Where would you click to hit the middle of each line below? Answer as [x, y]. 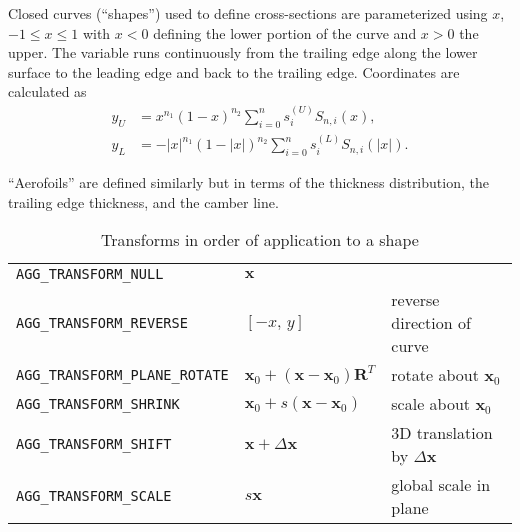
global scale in [441, 485]
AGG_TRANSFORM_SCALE [94, 496]
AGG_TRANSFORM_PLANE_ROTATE [122, 374]
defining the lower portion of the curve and [285, 32]
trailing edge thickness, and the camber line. [143, 201]
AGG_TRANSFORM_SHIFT [94, 444]
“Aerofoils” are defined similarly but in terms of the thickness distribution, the [248, 182]
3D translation [442, 433]
